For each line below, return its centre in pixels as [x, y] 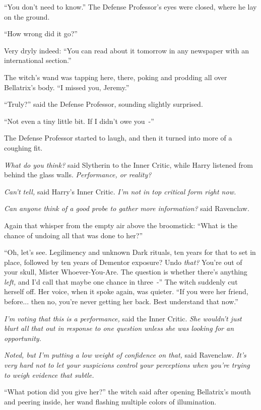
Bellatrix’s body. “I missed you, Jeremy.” [67, 87]
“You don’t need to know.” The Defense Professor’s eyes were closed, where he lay [130, 7]
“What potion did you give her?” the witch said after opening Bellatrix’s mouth [127, 392]
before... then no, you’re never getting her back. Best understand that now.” [121, 301]
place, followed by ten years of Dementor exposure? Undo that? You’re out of [123, 262]
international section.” [38, 60]
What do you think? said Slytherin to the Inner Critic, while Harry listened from [128, 164]
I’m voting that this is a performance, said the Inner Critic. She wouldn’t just [123, 318]
